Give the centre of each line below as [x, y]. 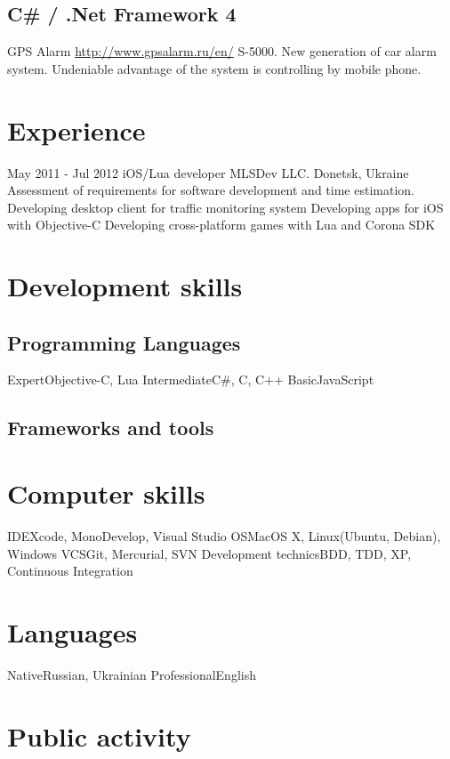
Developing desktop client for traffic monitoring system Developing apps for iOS [225, 207]
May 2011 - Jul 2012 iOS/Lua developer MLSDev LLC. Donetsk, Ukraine [208, 172]
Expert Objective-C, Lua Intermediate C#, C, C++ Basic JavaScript [191, 379]
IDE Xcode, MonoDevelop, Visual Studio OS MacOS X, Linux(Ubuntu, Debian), [224, 535]
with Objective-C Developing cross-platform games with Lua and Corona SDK [221, 225]
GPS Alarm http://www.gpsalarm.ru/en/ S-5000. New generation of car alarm [222, 51]
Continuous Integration [70, 571]
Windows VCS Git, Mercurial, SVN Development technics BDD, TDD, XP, [209, 553]
